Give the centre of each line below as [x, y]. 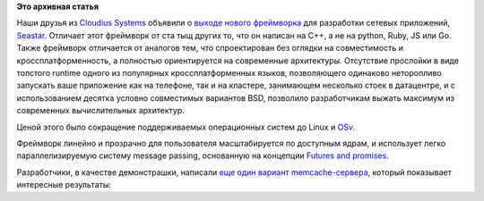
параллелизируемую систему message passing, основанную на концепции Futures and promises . [203, 155]
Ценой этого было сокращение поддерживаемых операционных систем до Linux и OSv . [186, 127]
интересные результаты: [64, 185]
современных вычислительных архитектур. [100, 111]
